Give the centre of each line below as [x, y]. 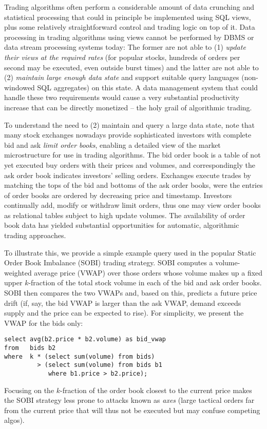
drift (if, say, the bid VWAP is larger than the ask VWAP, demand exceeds [123, 303]
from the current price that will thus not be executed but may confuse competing [132, 410]
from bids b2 [30, 348]
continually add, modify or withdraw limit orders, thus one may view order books [132, 205]
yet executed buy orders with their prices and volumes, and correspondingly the [130, 164]
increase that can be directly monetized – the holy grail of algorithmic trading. [128, 107]
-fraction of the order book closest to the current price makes [156, 390]
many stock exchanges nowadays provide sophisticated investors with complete [128, 135]
